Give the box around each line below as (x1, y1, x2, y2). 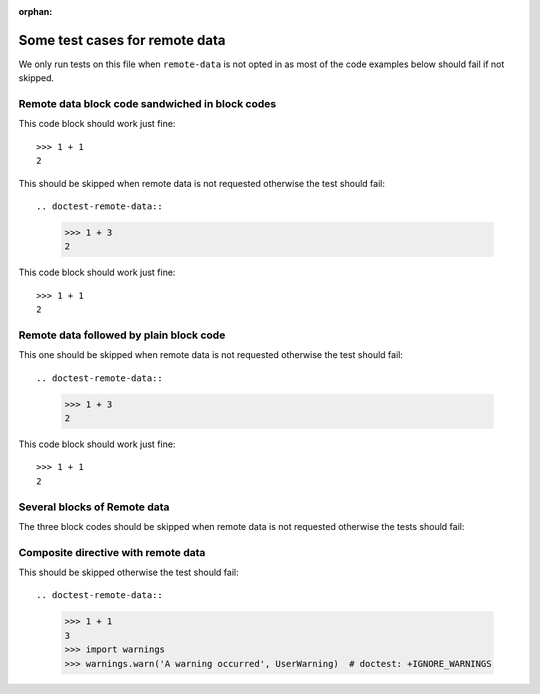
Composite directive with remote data (18, 545, 206, 559)
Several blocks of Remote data (18, 500, 170, 514)
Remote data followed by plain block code (18, 328, 226, 342)
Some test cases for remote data (18, 31, 226, 49)
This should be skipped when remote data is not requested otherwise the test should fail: (18, 177, 385, 189)
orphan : (18, 6, 53, 17)
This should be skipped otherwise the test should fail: (18, 566, 239, 579)
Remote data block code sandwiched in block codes (18, 97, 277, 111)
